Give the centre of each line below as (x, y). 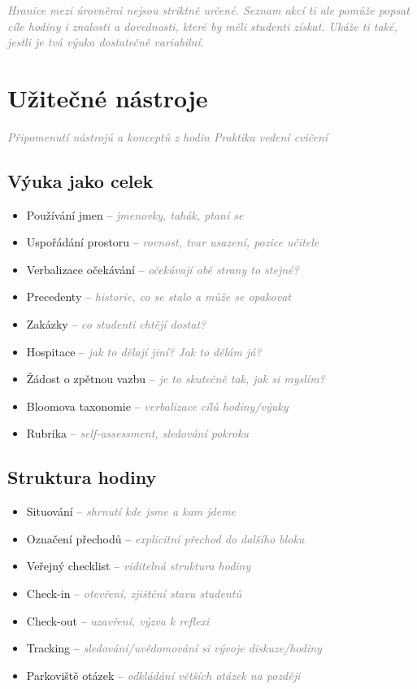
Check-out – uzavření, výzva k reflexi (118, 620)
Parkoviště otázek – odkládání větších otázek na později (163, 675)
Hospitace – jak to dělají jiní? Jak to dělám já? (144, 351)
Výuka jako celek (80, 180)
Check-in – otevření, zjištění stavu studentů (134, 593)
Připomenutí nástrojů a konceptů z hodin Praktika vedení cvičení (168, 136)
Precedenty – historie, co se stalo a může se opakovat (159, 297)
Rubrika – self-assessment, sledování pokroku (138, 433)
